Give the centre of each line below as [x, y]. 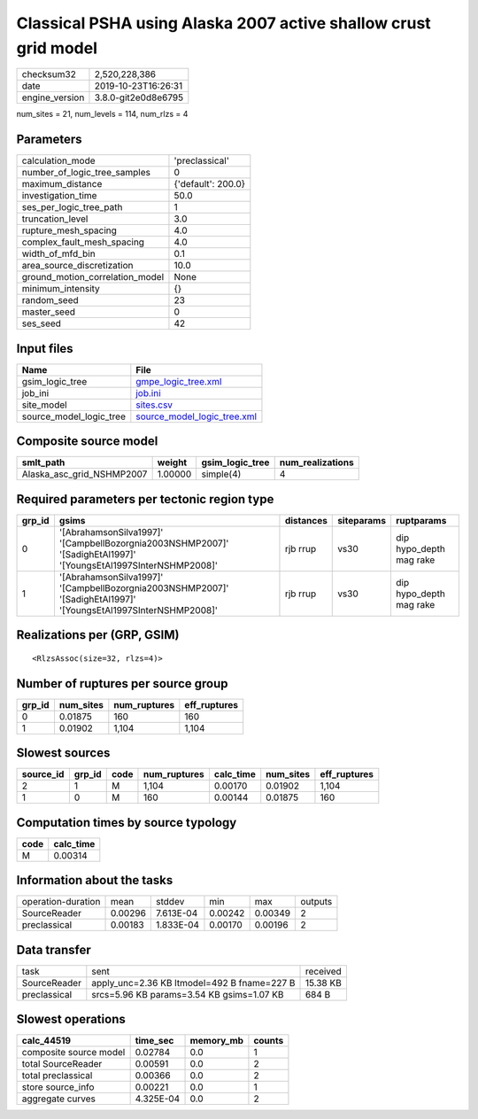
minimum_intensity [61, 289]
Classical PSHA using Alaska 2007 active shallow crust [224, 23]
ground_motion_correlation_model [93, 277]
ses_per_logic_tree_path [72, 207]
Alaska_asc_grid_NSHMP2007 [85, 474]
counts [269, 1041]
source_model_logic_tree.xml [196, 416]
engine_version [53, 97]
